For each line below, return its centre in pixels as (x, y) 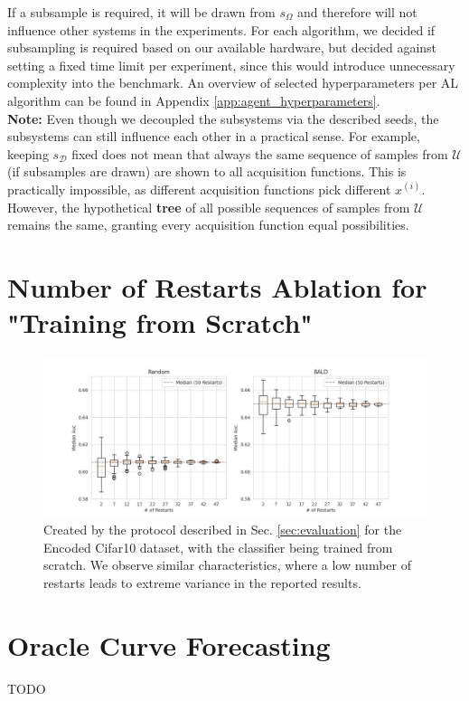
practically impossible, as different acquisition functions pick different (199, 189)
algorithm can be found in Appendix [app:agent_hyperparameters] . (194, 100)
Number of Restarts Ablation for (217, 286)
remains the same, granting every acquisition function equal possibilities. (208, 225)
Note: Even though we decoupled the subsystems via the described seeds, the (223, 118)
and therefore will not (357, 12)
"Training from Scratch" (160, 322)
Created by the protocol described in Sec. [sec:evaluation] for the (223, 530)
